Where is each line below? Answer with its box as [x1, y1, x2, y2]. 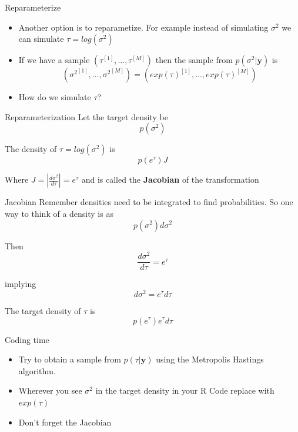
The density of [5, 143, 57, 155]
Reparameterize [5, 1, 61, 13]
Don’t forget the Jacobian [18, 415, 112, 428]
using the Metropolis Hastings [156, 353, 264, 365]
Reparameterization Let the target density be [5, 110, 168, 123]
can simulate [18, 32, 64, 45]
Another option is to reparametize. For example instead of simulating [18, 21, 269, 33]
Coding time [5, 333, 49, 345]
